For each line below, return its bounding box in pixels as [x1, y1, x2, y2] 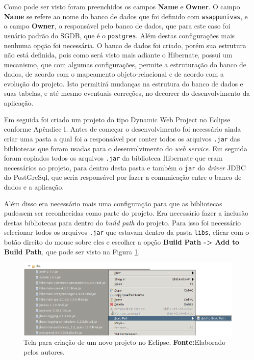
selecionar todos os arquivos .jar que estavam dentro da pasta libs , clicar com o [4, 227, 249, 237]
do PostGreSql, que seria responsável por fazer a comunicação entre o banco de [4, 172, 242, 182]
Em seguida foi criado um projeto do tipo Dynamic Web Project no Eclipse [4, 114, 230, 124]
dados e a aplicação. [4, 182, 64, 192]
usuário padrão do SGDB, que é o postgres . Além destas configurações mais [4, 30, 235, 40]
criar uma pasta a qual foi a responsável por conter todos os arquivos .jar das [4, 133, 240, 143]
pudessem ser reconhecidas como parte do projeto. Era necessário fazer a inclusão [4, 208, 249, 218]
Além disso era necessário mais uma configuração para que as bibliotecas [4, 198, 222, 208]
